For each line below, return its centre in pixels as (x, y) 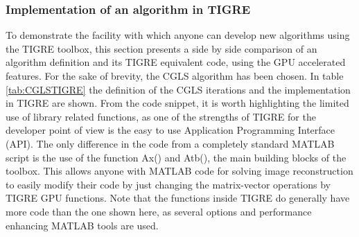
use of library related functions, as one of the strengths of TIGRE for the (161, 116)
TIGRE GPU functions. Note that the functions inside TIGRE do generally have (178, 198)
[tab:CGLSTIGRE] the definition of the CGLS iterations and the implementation (178, 89)
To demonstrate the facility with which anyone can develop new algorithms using (178, 35)
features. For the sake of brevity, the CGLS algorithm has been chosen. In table (175, 76)
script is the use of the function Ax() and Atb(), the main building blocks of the (176, 157)
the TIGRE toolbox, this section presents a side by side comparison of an (161, 48)
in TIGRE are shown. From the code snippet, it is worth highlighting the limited (177, 103)
